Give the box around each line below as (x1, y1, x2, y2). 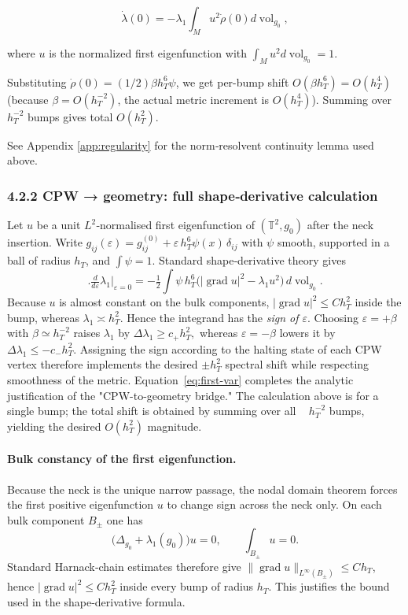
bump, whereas (7, 309, 79, 325)
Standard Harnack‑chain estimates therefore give (7, 558, 241, 574)
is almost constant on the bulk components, (59, 294, 270, 310)
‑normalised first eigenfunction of (96, 217, 255, 232)
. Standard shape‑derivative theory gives (152, 252, 346, 269)
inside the (355, 294, 402, 310)
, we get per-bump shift (175, 73, 289, 90)
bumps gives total (28, 108, 113, 124)
